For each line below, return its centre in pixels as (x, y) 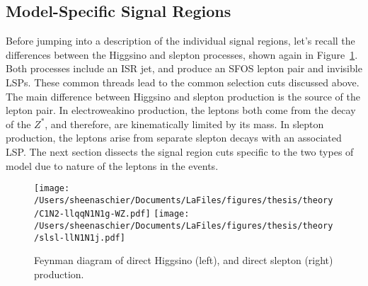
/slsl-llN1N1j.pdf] (80, 238)
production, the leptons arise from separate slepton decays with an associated (174, 138)
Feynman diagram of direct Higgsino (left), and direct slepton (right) (184, 260)
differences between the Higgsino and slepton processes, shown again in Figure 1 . (182, 54)
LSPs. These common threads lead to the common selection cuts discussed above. (183, 82)
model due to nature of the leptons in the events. (112, 165)
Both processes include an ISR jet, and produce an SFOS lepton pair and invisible (184, 68)
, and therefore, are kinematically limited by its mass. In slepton (184, 124)
